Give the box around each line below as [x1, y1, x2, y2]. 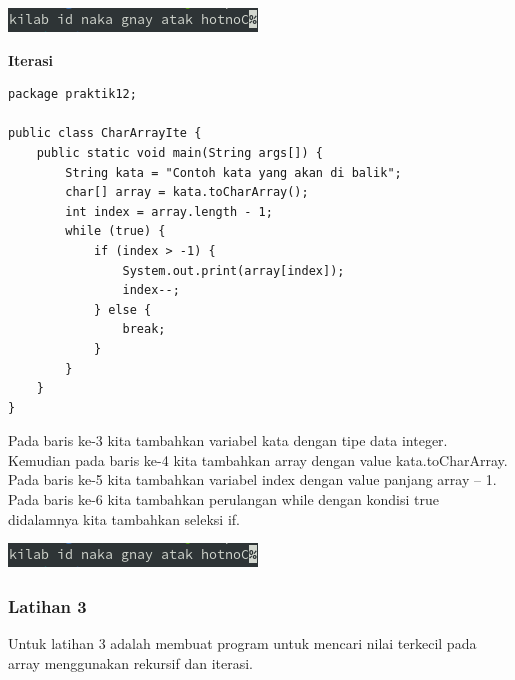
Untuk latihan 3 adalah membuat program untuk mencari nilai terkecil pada [8, 633, 477, 654]
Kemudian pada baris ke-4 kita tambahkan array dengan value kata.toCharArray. [8, 449, 508, 470]
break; [122, 322, 166, 337]
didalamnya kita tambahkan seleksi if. [8, 508, 240, 529]
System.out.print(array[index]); [122, 263, 345, 278]
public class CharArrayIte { [8, 126, 202, 141]
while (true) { [65, 224, 166, 239]
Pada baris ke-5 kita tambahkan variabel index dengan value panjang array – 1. [8, 469, 497, 490]
